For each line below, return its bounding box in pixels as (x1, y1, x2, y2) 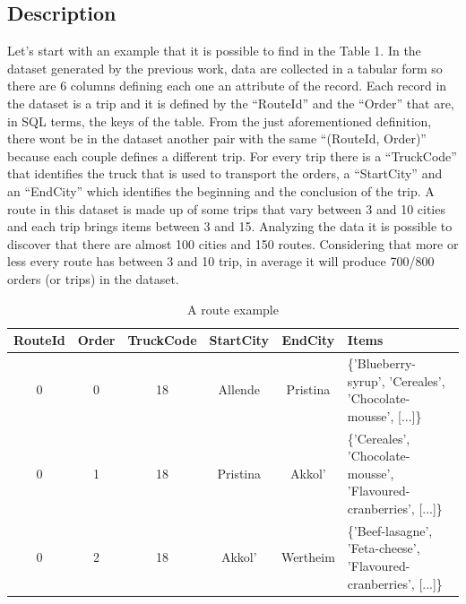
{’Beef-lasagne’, (347, 521, 433, 539)
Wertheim (280, 548, 335, 566)
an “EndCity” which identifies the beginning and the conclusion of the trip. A (7, 181, 435, 200)
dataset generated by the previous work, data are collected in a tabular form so (7, 58, 443, 77)
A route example (187, 299, 279, 318)
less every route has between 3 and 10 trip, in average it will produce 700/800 (7, 252, 435, 271)
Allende (218, 380, 260, 399)
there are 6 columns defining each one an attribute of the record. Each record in (7, 76, 447, 95)
